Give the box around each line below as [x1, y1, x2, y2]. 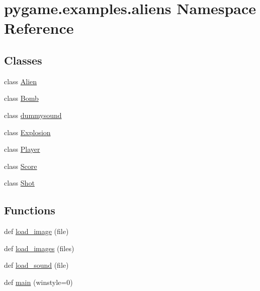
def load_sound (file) [4, 260, 69, 270]
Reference [4, 18, 74, 38]
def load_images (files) [4, 243, 74, 253]
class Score [4, 160, 37, 171]
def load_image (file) [4, 226, 69, 237]
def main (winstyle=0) [4, 276, 73, 287]
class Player [4, 144, 40, 154]
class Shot [4, 178, 35, 188]
